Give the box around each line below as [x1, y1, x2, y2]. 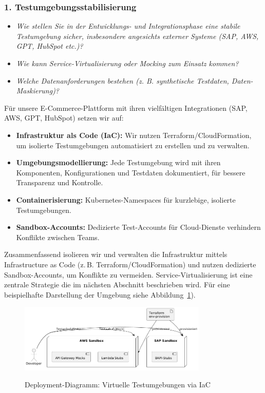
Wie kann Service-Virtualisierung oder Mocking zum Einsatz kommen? [16, 58, 239, 68]
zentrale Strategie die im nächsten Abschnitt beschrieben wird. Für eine [4, 279, 230, 290]
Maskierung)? [16, 85, 60, 96]
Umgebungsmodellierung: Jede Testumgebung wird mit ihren [16, 157, 221, 168]
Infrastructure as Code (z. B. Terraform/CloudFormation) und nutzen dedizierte [4, 259, 256, 269]
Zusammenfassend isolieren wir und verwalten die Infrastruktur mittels [4, 249, 228, 260]
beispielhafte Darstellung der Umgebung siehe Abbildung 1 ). [4, 289, 196, 300]
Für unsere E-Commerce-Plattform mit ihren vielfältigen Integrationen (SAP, [4, 102, 248, 113]
